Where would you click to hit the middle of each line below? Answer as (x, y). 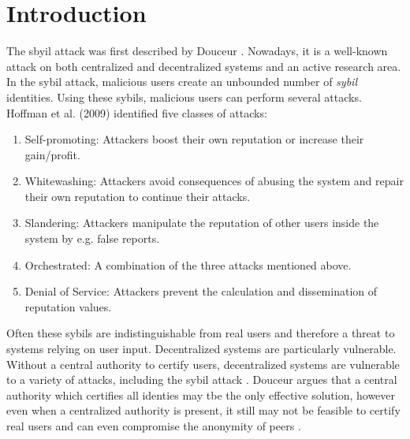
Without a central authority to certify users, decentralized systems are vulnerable (203, 364)
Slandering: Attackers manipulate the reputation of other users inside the (202, 223)
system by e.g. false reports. (92, 238)
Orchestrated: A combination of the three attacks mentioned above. (188, 264)
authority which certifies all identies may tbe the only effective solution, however (201, 394)
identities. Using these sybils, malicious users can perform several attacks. (184, 97)
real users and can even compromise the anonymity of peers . (154, 426)
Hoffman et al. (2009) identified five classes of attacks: (137, 112)
